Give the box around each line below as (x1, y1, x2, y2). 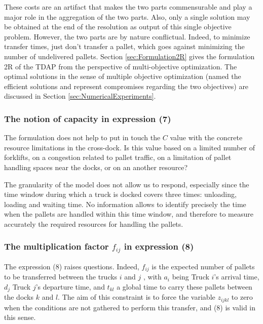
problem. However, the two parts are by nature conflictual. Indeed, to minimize (4, 31, 250, 42)
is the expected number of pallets (152, 261, 255, 271)
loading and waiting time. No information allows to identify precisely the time (4, 198, 246, 209)
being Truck (172, 271, 209, 282)
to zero (231, 292, 253, 302)
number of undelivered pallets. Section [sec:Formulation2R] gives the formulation (4, 51, 255, 61)
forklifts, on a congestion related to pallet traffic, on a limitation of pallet (4, 152, 232, 163)
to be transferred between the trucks (4, 271, 118, 282)
